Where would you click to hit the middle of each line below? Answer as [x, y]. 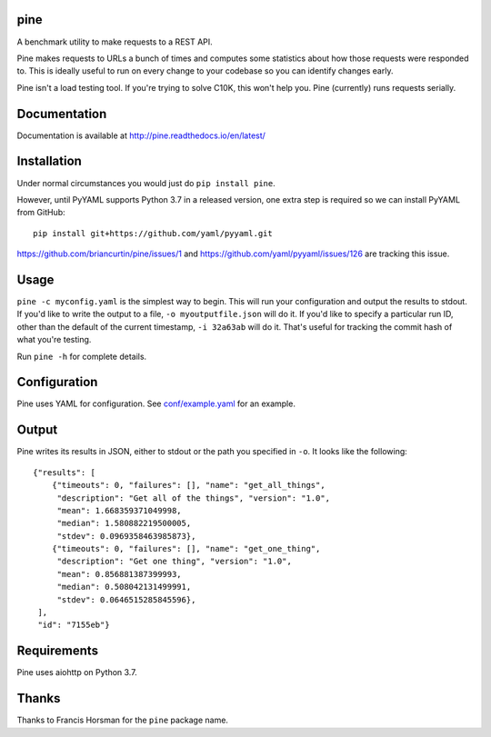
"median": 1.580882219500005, [124, 523]
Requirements [58, 651]
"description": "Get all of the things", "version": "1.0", [194, 498]
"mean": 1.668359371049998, [119, 510]
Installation [49, 161]
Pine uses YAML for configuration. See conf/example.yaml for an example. [156, 403]
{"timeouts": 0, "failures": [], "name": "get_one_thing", [186, 549]
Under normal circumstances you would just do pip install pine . [146, 183]
